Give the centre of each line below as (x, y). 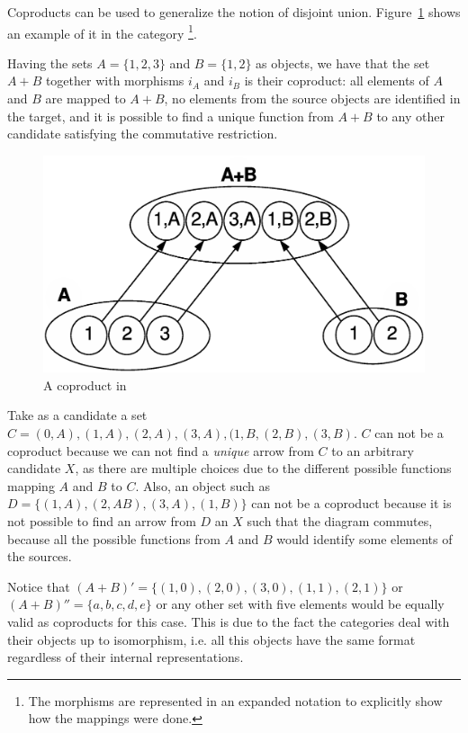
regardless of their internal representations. (126, 657)
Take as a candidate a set (77, 415)
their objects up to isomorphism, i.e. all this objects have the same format (211, 639)
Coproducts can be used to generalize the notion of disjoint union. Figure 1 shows (234, 12)
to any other (410, 116)
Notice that (39, 586)
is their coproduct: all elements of (337, 80)
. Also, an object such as (202, 485)
